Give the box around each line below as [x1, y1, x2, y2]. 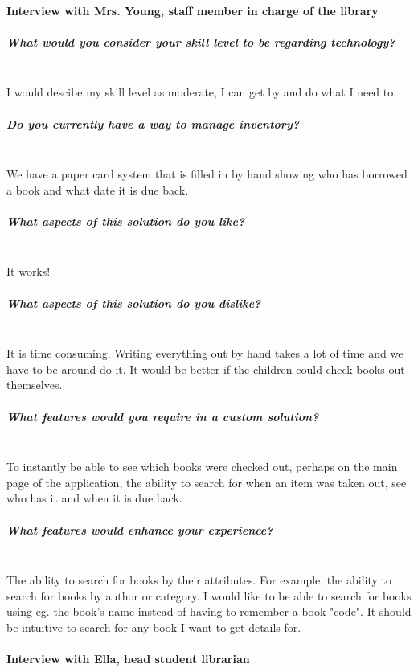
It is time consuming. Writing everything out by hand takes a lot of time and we [6, 345, 404, 362]
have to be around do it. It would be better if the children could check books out [6, 360, 405, 377]
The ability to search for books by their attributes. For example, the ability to [6, 572, 391, 588]
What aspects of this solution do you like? [6, 212, 245, 229]
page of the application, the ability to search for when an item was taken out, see [6, 473, 407, 490]
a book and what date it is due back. [6, 181, 189, 198]
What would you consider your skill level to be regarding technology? [6, 33, 395, 50]
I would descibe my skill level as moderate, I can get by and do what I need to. [6, 84, 397, 100]
